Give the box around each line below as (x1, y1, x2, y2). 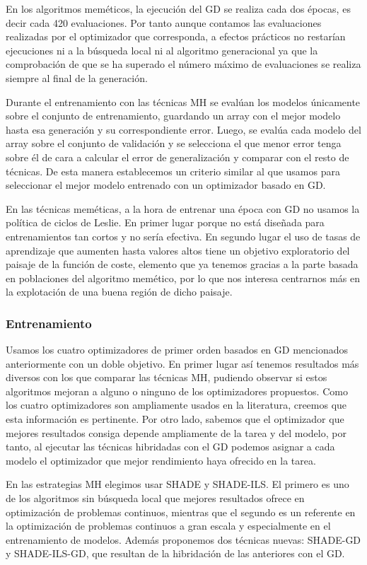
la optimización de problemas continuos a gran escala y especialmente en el (6, 518, 331, 533)
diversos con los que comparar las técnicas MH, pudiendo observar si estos (6, 370, 327, 385)
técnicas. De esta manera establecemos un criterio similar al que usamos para (6, 163, 340, 178)
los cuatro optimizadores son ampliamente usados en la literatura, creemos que (6, 397, 347, 412)
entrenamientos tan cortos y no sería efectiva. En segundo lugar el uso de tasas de (6, 228, 361, 243)
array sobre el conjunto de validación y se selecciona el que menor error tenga (6, 136, 342, 151)
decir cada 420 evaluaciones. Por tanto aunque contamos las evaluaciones (6, 15, 322, 30)
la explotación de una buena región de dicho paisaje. (6, 284, 233, 299)
